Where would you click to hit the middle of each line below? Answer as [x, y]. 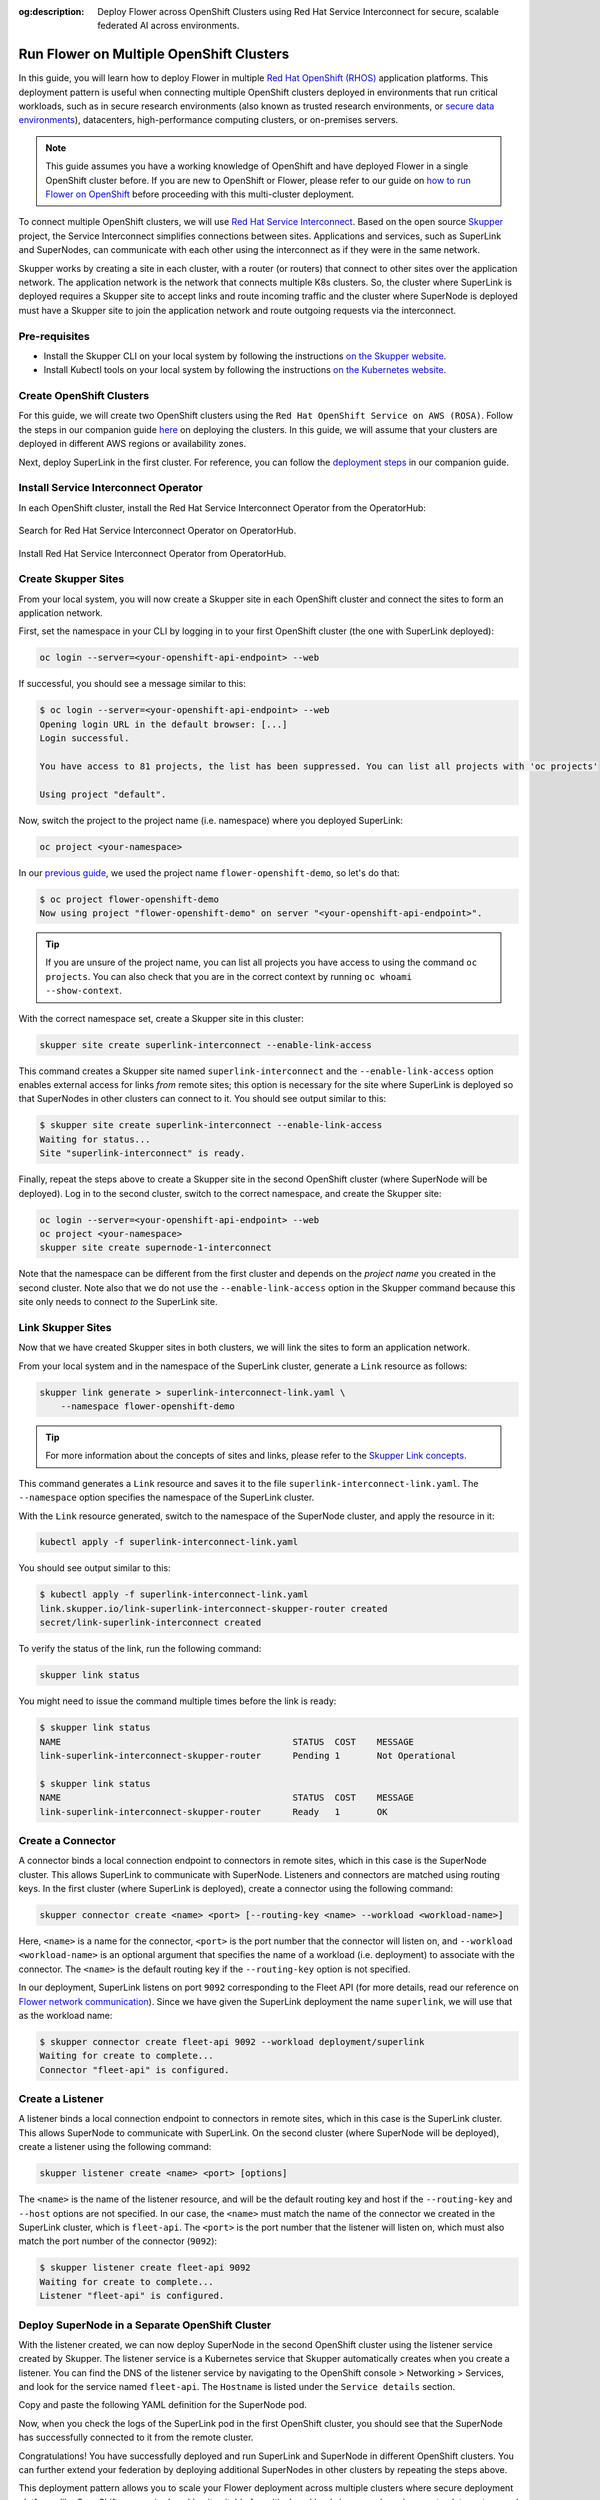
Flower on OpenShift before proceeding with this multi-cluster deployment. [200, 194]
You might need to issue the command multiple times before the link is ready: [177, 1701]
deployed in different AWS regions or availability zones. [132, 444]
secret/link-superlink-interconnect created [150, 1623]
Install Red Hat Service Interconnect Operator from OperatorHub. [152, 553]
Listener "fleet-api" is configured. [132, 2296]
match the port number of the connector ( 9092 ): [118, 2241]
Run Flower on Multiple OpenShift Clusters [154, 54]
